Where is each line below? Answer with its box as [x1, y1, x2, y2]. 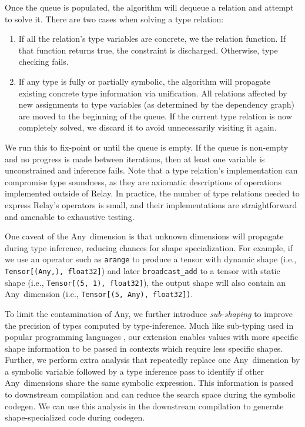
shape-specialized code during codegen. [5, 411, 145, 423]
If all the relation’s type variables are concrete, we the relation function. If [18, 32, 286, 45]
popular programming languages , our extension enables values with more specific [5, 331, 299, 343]
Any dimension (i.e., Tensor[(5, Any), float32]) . [5, 288, 193, 300]
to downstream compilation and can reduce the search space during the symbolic [5, 388, 296, 401]
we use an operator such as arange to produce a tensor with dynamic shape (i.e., [5, 253, 297, 265]
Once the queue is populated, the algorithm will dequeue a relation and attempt [5, 1, 294, 13]
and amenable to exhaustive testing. [5, 210, 135, 222]
